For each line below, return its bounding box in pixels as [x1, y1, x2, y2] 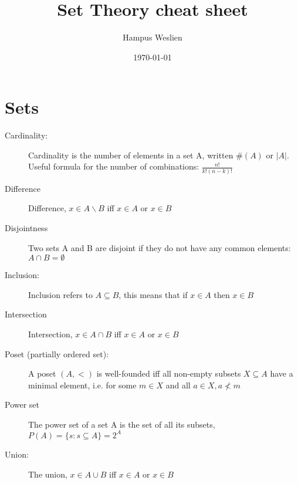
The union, [28, 468, 67, 480]
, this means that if [118, 288, 188, 300]
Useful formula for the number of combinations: [28, 160, 199, 172]
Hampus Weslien [123, 31, 182, 43]
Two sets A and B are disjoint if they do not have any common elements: [28, 241, 291, 253]
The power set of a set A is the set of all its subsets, [28, 418, 215, 430]
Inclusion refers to [28, 288, 93, 300]
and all [165, 378, 191, 391]
